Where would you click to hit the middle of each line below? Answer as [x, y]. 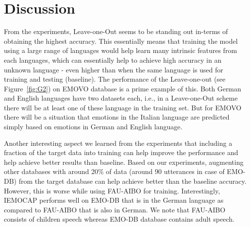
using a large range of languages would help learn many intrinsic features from [121, 50]
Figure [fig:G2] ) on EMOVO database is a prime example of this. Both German [123, 88]
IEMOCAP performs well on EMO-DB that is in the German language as [114, 200]
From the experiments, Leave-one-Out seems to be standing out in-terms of [116, 31]
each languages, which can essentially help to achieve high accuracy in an [113, 60]
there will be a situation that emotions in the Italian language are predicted [117, 117]
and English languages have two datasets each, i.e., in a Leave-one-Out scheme [121, 98]
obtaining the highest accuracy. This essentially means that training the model [121, 41]
